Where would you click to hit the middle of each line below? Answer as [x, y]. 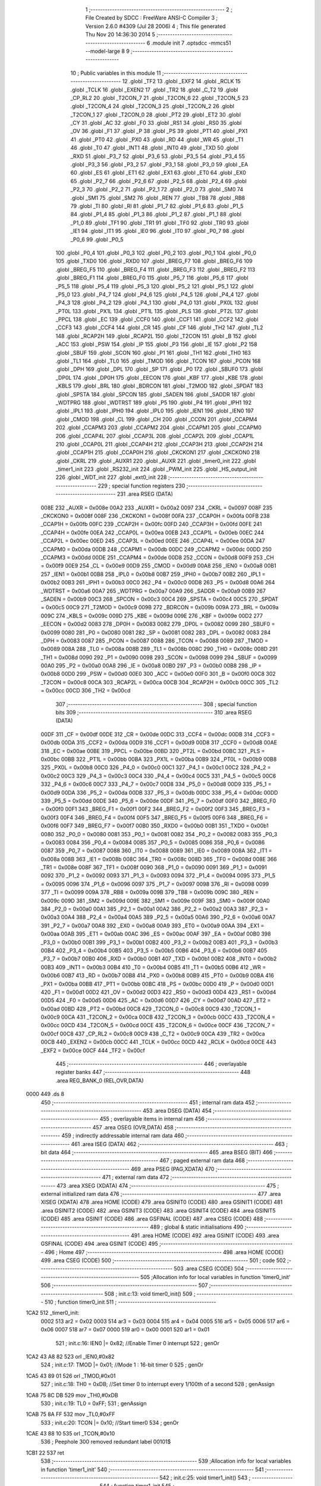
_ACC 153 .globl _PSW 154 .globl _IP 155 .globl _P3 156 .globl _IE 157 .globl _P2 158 [157, 344]
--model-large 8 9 [108, 51]
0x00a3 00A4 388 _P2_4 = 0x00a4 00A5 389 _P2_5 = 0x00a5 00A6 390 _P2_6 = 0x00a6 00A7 [158, 917]
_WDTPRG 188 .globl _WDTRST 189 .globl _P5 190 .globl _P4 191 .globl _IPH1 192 [154, 402]
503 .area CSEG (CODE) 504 [209, 1268]
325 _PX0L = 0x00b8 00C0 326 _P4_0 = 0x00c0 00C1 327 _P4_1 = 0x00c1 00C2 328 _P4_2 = [156, 767]
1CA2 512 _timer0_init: [53, 1313]
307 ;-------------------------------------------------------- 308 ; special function [156, 704]
